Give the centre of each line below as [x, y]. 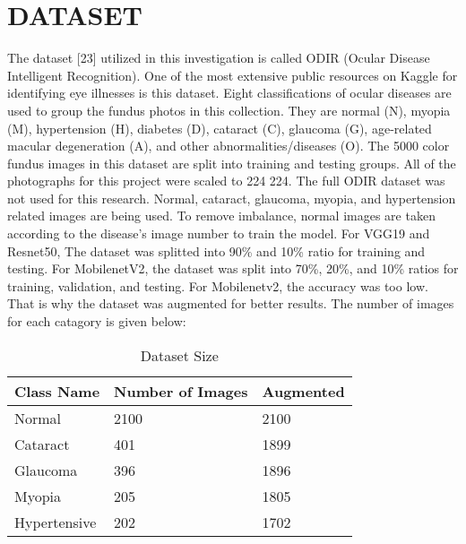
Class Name [57, 391]
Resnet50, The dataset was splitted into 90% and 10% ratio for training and [216, 250]
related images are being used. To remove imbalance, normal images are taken [221, 216]
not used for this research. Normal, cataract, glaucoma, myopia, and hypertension [232, 198]
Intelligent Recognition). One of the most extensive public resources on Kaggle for [233, 75]
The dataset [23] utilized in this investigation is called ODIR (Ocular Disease [219, 58]
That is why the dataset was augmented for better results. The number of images [231, 303]
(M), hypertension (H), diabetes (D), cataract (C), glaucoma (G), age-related [220, 128]
